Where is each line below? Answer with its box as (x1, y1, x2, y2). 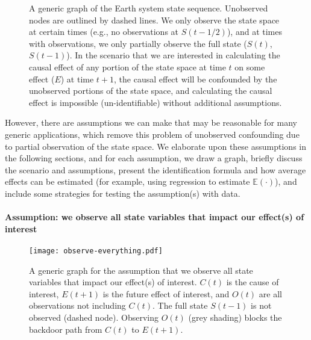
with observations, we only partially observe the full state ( (29, 37, 247, 49)
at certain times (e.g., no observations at (29, 25, 179, 38)
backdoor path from (29, 323, 102, 335)
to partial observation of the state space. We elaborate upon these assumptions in (5, 140, 306, 152)
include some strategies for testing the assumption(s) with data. (5, 187, 240, 199)
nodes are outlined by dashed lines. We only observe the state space (29, 13, 280, 26)
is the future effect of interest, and (102, 287, 230, 300)
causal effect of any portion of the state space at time (29, 60, 226, 73)
